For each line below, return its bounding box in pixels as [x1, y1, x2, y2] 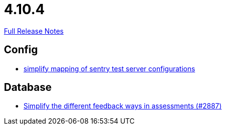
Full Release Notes [4, 26, 64, 35]
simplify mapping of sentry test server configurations [24, 64, 195, 73]
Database [4, 81, 52, 94]
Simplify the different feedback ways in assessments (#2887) [24, 102, 222, 110]
